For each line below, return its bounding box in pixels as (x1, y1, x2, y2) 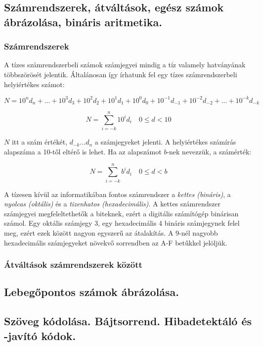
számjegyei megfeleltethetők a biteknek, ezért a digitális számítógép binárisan (4, 208, 239, 218)
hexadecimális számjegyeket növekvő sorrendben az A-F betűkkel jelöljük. (4, 237, 227, 247)
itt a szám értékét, (11, 137, 67, 147)
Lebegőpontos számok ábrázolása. (4, 284, 179, 299)
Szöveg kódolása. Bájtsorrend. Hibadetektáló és (4, 313, 252, 329)
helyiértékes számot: (4, 79, 65, 89)
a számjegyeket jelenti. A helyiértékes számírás (94, 137, 236, 147)
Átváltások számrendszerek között (4, 258, 142, 271)
